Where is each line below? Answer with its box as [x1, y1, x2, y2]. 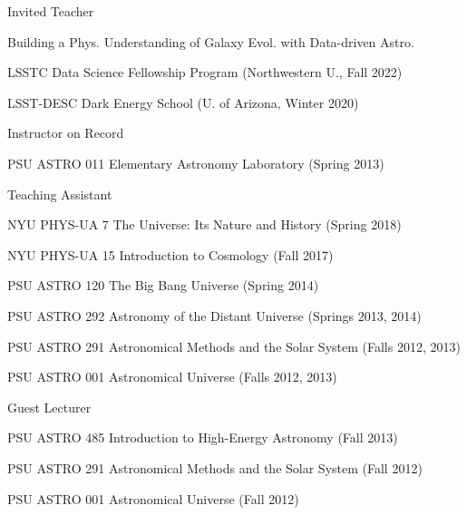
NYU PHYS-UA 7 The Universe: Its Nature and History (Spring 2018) [7, 215, 402, 234]
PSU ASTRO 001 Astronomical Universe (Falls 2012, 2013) [7, 367, 337, 386]
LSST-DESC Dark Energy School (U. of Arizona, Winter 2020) [7, 92, 359, 112]
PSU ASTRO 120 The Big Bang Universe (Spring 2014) [7, 276, 319, 295]
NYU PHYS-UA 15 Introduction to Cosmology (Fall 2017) [7, 245, 334, 264]
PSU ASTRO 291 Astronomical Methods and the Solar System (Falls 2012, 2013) [7, 336, 461, 355]
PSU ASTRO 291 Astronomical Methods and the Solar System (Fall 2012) [7, 458, 423, 477]
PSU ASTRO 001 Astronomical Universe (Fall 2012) [7, 489, 299, 508]
